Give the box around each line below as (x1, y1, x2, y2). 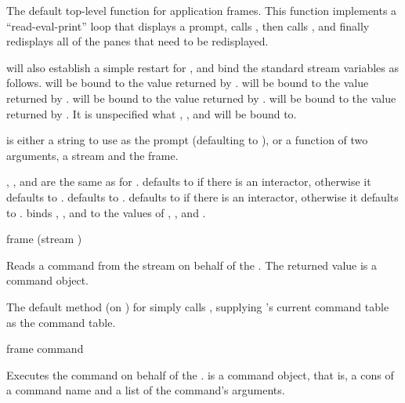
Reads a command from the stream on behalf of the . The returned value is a (6, 256, 378, 273)
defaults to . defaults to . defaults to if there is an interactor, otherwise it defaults (6, 188, 399, 205)
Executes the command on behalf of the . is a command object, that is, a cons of (6, 366, 394, 383)
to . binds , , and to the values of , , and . (6, 204, 206, 220)
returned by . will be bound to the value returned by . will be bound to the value (6, 89, 396, 106)
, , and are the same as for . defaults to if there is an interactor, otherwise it (6, 173, 371, 190)
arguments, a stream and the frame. (6, 147, 179, 163)
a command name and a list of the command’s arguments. (6, 382, 285, 398)
